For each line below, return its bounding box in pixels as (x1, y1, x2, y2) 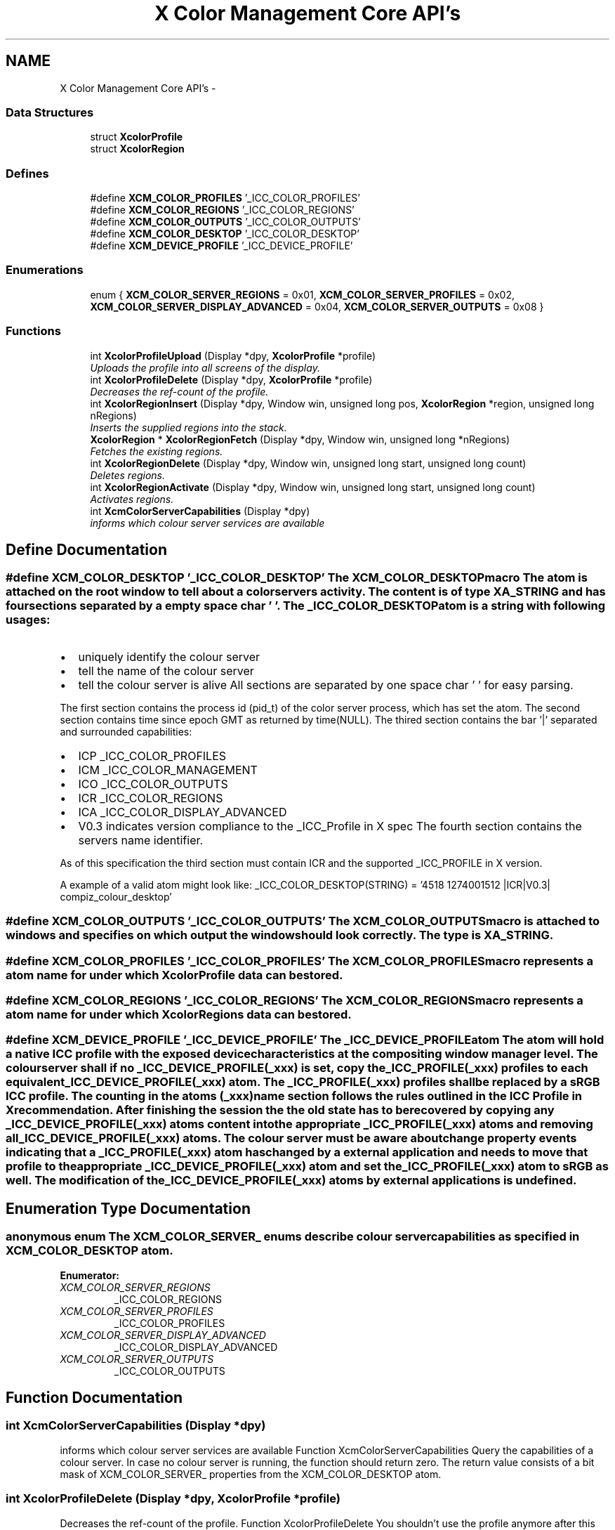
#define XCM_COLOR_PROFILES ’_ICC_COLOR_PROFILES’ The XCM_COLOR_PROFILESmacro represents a (6, 953, 593, 968)
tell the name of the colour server (78, 663, 254, 678)
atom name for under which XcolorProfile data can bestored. (6, 967, 343, 982)
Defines (6, 166, 49, 181)
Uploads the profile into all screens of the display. (90, 361, 320, 374)
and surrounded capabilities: (60, 725, 192, 738)
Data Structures (6, 105, 94, 119)
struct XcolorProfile (90, 131, 183, 143)
